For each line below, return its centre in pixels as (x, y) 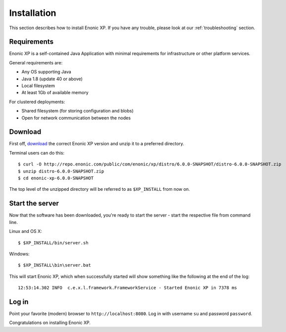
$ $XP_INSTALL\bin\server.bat (55, 265)
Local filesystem (38, 86)
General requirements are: (36, 62)
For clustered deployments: (37, 102)
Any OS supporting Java (46, 72)
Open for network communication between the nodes (76, 118)
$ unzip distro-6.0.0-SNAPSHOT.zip (61, 171)
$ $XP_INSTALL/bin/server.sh (53, 243)
